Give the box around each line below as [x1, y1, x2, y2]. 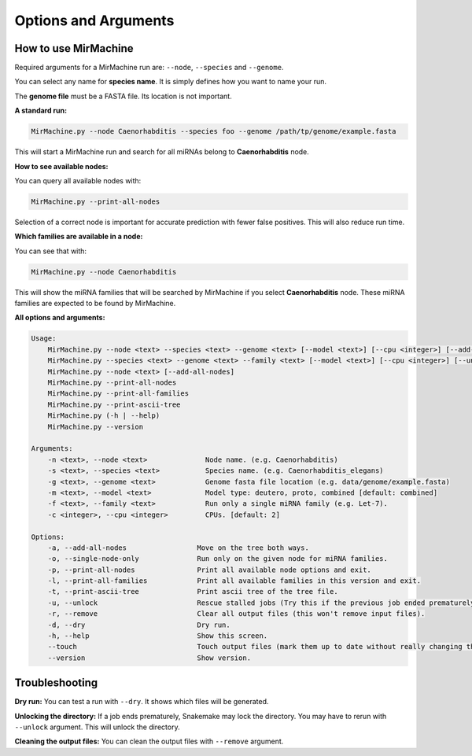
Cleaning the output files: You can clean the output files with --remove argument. [14, 736, 284, 747]
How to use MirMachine [14, 42, 134, 55]
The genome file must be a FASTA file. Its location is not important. [14, 91, 232, 101]
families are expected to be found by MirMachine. [14, 299, 176, 308]
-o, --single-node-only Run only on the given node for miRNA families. [47, 555, 389, 563]
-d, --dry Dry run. [47, 620, 231, 629]
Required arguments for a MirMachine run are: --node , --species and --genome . [14, 63, 284, 72]
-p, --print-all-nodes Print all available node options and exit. [47, 565, 371, 574]
